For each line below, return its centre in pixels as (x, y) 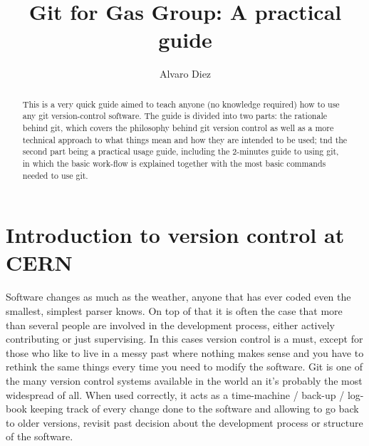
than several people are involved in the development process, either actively (170, 325)
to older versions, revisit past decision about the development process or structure (184, 422)
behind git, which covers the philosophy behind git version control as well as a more (178, 128)
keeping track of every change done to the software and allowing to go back (194, 409)
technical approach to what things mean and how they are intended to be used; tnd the (185, 139)
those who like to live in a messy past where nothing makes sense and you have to (185, 352)
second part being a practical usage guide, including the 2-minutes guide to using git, (181, 151)
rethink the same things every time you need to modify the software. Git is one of (184, 367)
